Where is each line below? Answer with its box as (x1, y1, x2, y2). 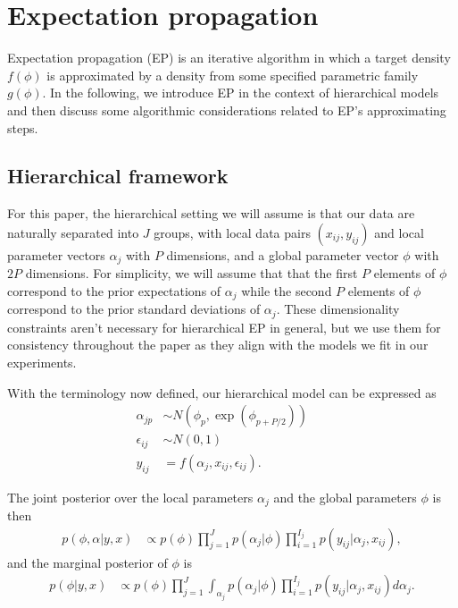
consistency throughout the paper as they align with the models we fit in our (7, 335, 429, 354)
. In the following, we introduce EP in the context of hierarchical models (42, 83, 439, 102)
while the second (241, 281, 332, 300)
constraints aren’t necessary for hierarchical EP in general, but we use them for (7, 317, 441, 336)
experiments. (7, 353, 77, 372)
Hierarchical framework (7, 162, 229, 190)
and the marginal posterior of (7, 553, 168, 571)
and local (374, 223, 424, 241)
